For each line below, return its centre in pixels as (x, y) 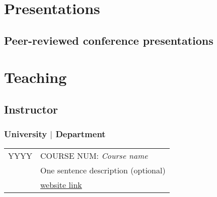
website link (61, 184)
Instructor (31, 109)
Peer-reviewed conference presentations (109, 40)
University (26, 134)
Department (81, 134)
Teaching (35, 77)
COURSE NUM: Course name (94, 155)
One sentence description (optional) (103, 170)
